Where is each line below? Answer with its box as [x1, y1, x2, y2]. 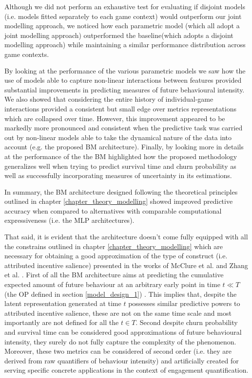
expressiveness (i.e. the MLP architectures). [4, 215, 135, 225]
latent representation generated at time [4, 298, 121, 308]
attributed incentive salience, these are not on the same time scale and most [4, 307, 232, 318]
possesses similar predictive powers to [128, 298, 240, 308]
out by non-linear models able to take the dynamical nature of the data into [4, 132, 232, 142]
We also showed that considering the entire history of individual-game [4, 94, 213, 104]
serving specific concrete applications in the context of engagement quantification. [4, 365, 249, 375]
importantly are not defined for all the [4, 317, 119, 327]
